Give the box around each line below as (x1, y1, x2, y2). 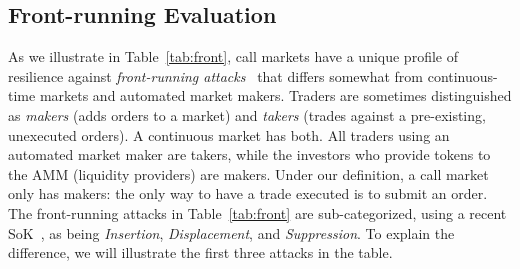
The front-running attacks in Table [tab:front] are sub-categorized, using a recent (8, 202, 507, 223)
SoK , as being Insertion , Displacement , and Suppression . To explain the (8, 222, 455, 243)
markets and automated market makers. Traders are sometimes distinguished (39, 85, 512, 106)
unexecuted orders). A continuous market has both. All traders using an (8, 124, 450, 145)
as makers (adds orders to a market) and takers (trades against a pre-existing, (8, 104, 486, 125)
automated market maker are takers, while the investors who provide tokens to (8, 144, 491, 165)
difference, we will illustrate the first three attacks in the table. (8, 242, 393, 263)
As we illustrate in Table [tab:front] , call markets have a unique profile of (8, 46, 458, 67)
